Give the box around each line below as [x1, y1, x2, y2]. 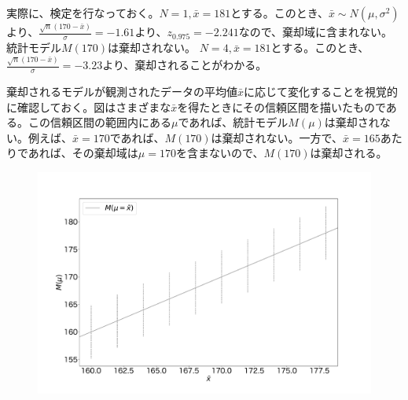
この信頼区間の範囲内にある [28, 114, 171, 130]
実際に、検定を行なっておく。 [6, 5, 160, 20]
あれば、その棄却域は [28, 145, 138, 161]
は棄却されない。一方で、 [211, 129, 344, 145]
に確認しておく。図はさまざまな [6, 98, 171, 115]
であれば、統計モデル [178, 114, 289, 130]
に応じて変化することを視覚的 [244, 83, 399, 99]
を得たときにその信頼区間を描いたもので [177, 98, 386, 115]
